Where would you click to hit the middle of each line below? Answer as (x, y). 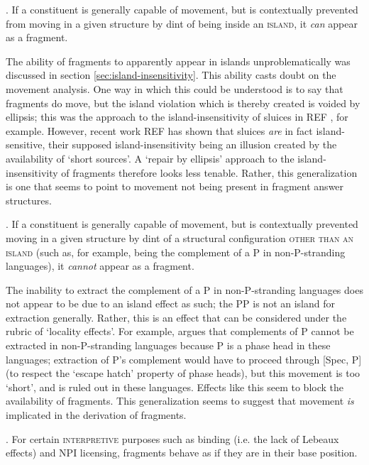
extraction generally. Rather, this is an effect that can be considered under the (176, 317)
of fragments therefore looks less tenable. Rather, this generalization (209, 172)
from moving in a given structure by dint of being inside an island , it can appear (182, 23)
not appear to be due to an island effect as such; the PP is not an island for (171, 303)
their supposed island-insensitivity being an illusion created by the (193, 144)
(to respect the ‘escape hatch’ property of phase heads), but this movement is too (183, 373)
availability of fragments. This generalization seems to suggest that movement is (180, 401)
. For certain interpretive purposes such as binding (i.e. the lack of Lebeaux (172, 438)
